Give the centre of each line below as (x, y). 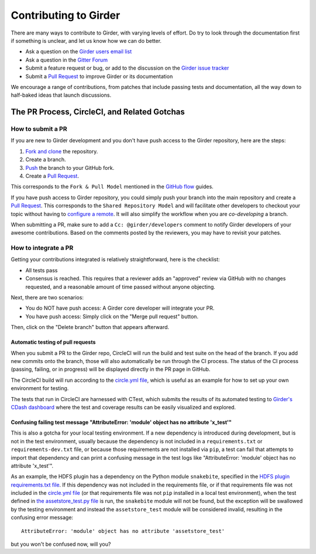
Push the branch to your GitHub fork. (70, 167)
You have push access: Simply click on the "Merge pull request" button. (112, 316)
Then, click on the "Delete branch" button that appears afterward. (90, 327)
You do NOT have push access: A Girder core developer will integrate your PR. (120, 308)
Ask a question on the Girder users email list (79, 52)
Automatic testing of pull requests (53, 342)
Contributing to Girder (66, 15)
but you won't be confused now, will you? (61, 544)
